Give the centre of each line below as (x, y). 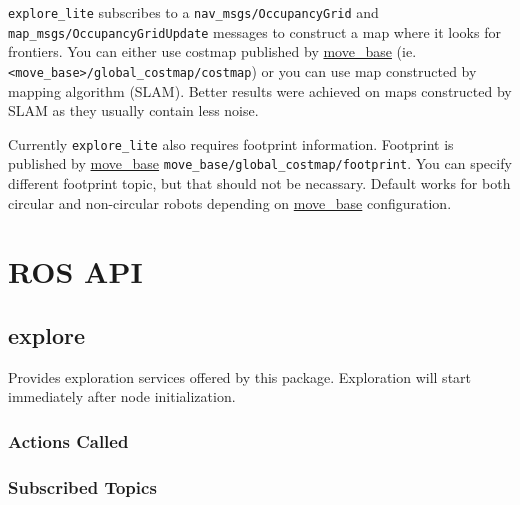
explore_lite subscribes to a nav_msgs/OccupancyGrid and (193, 12)
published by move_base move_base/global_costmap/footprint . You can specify (260, 163)
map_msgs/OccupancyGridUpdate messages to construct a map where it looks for (254, 31)
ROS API (75, 271)
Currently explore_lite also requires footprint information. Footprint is (231, 143)
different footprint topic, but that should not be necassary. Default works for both (259, 183)
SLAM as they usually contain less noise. (133, 110)
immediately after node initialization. (122, 396)
